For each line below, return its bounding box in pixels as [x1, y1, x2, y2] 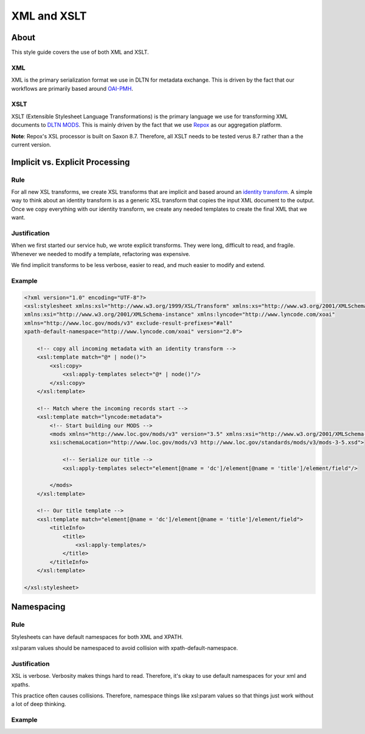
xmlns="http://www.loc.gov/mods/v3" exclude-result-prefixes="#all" [24, 319, 233, 326]
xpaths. [11, 680, 30, 688]
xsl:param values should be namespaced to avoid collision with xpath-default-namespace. [11, 644, 238, 652]
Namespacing [11, 602, 66, 612]
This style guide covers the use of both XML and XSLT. [11, 49, 149, 56]
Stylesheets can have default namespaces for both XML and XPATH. [11, 633, 184, 640]
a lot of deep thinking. [11, 700, 66, 708]
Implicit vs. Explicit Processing [11, 157, 130, 167]
